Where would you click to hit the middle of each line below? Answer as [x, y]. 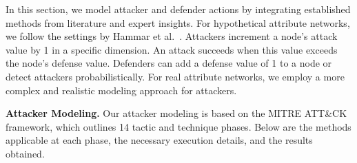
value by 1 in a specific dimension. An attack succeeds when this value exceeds [172, 49]
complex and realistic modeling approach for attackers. [121, 90]
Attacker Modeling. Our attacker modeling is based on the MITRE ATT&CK [176, 113]
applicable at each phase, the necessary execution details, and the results [159, 140]
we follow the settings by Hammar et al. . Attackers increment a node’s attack [172, 36]
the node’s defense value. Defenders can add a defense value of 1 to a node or [169, 63]
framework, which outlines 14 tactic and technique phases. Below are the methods [178, 126]
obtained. [25, 153]
